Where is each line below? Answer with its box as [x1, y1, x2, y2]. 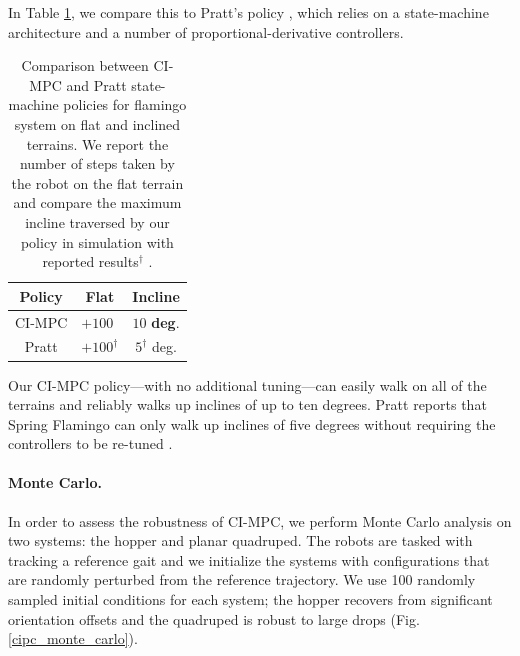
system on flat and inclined [14, 113, 181, 134]
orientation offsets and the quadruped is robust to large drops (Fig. [8, 608, 420, 629]
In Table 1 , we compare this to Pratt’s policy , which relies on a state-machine [8, 2, 489, 22]
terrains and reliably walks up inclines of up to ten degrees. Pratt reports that [8, 394, 487, 415]
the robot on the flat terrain [11, 172, 184, 193]
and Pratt [66, 74, 127, 95]
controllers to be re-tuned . [8, 433, 173, 454]
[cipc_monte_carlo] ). [8, 628, 138, 649]
